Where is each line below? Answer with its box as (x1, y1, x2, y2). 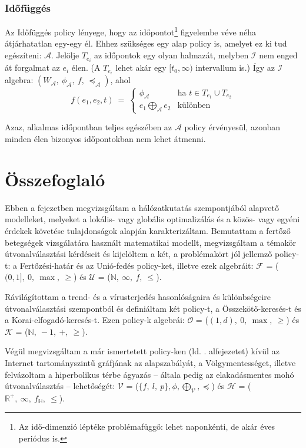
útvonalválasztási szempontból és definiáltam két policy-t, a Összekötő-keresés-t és (5, 302, 301, 314)
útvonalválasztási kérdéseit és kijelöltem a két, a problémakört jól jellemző (5, 248, 272, 260)
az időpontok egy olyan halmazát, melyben (94, 49, 249, 61)
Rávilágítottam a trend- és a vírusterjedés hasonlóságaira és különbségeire (5, 290, 271, 302)
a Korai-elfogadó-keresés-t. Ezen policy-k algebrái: (5, 314, 185, 326)
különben (177, 101, 211, 110)
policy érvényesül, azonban (184, 121, 281, 133)
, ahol (110, 74, 131, 86)
